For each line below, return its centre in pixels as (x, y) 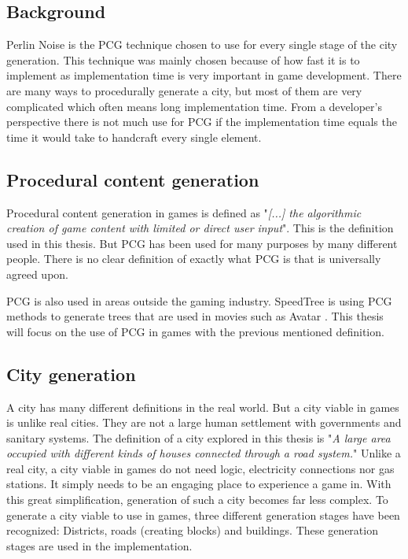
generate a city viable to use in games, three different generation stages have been (203, 515)
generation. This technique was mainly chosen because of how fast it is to (183, 59)
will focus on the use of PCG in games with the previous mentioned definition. (195, 331)
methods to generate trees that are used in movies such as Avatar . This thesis (195, 316)
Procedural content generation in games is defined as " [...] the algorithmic (184, 212)
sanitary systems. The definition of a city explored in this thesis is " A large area (198, 437)
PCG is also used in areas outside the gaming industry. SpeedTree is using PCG (199, 300)
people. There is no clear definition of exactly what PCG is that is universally (194, 259)
